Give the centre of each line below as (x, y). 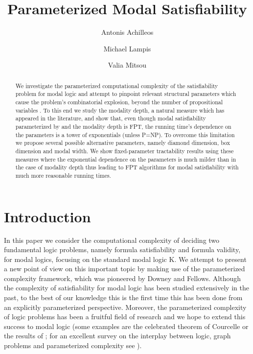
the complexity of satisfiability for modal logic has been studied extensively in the (126, 288)
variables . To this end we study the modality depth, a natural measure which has (120, 110)
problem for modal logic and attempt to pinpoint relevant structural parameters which (126, 94)
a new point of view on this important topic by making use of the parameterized (125, 269)
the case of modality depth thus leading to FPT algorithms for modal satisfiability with (127, 167)
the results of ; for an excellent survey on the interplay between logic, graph (117, 336)
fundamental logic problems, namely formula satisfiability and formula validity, (122, 249)
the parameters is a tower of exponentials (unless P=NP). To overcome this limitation (125, 134)
